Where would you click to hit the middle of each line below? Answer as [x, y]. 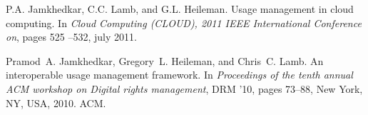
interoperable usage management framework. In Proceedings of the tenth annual [179, 75]
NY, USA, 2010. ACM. [56, 102]
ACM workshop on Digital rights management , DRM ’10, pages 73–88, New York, [184, 88]
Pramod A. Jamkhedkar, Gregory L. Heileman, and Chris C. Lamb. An [165, 60]
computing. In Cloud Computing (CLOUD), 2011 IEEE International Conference [184, 22]
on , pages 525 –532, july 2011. [71, 37]
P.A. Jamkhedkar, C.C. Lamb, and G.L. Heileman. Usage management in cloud [180, 9]
